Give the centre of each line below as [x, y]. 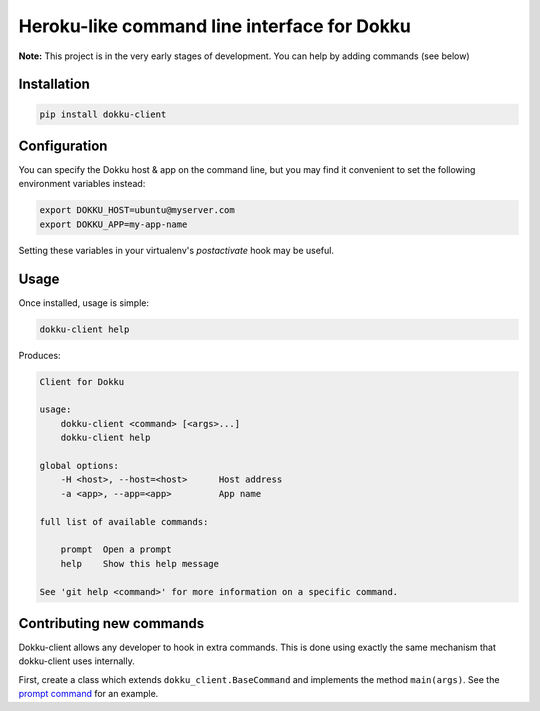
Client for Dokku [82, 381]
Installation [54, 84]
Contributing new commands [111, 623]
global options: [79, 465]
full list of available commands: [124, 521]
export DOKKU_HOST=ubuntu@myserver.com [137, 210]
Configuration [63, 145]
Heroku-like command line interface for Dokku [215, 26]
